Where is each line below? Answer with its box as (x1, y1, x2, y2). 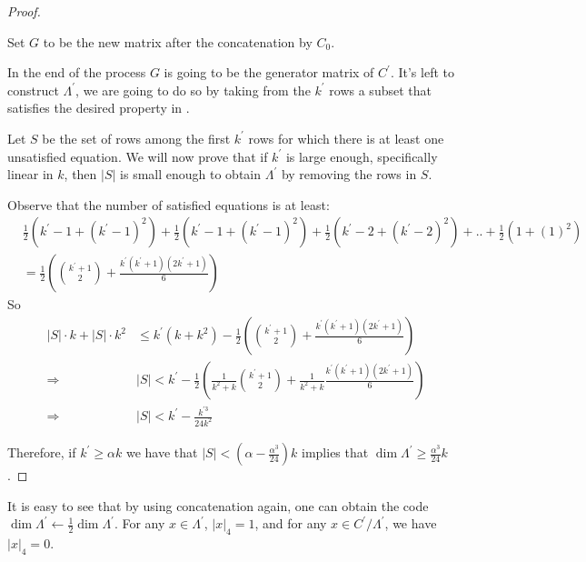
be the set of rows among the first (42, 128, 231, 147)
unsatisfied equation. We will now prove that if (7, 146, 268, 166)
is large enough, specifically (285, 146, 438, 166)
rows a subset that (329, 80, 432, 99)
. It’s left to (390, 63, 454, 82)
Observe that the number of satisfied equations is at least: (7, 195, 330, 214)
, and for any (254, 514, 327, 533)
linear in (7, 165, 54, 184)
